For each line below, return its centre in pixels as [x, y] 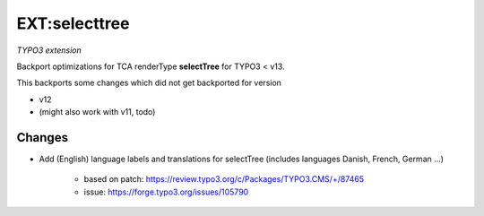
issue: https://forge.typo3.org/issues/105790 [166, 192]
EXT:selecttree [73, 23]
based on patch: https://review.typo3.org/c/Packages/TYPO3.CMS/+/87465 [224, 179]
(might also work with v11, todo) [97, 112]
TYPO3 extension [49, 50]
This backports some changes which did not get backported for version [149, 83]
